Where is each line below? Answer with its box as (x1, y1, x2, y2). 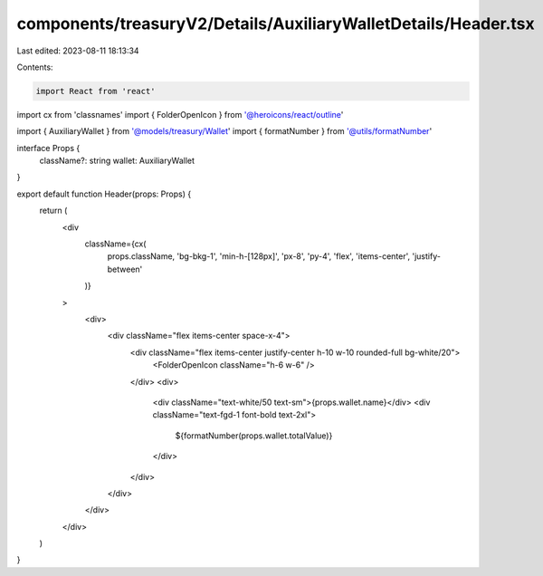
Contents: (16, 62, 53, 72)
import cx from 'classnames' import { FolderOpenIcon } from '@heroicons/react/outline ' (16, 109, 344, 120)
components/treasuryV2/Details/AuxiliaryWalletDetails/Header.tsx (16, 14, 536, 34)
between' (107, 264, 143, 274)
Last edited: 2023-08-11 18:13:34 (16, 45, 139, 56)
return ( (39, 205, 68, 216)
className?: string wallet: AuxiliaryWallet (39, 155, 195, 167)
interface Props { (16, 142, 81, 153)
